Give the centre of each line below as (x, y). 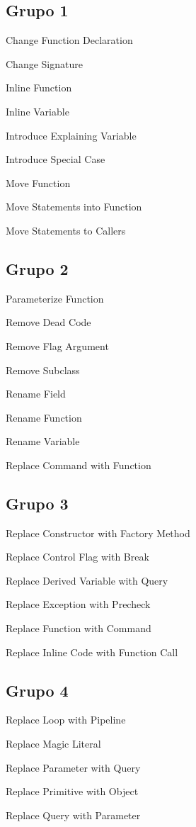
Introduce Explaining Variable (71, 135)
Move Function (38, 182)
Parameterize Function (55, 298)
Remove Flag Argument (57, 345)
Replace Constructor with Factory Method (98, 533)
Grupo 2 (37, 268)
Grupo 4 (37, 690)
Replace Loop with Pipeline (66, 720)
